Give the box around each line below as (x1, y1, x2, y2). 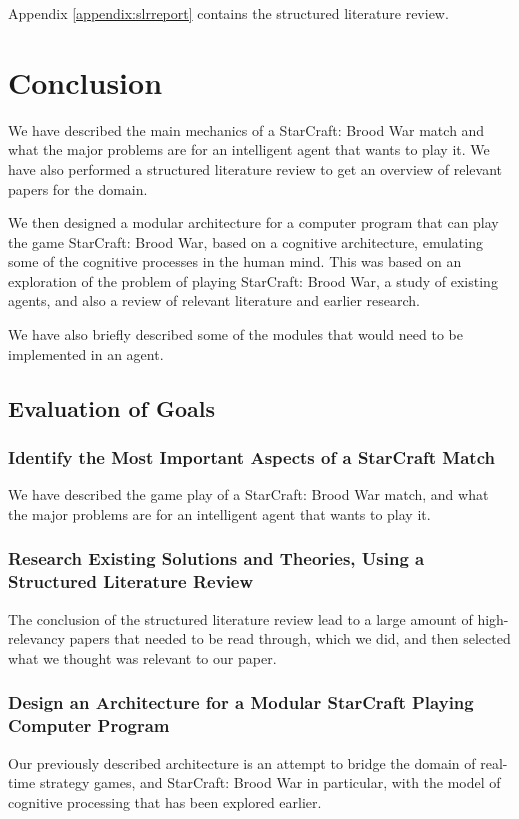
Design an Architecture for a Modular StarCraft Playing (8, 690, 474, 715)
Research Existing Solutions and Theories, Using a (8, 546, 425, 571)
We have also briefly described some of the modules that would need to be (8, 324, 463, 345)
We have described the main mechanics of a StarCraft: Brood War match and (8, 119, 485, 140)
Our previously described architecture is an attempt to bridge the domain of (8, 752, 476, 773)
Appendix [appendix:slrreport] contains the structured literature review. (8, 3, 449, 23)
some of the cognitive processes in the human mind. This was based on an (8, 251, 462, 272)
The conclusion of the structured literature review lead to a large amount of (8, 608, 473, 629)
